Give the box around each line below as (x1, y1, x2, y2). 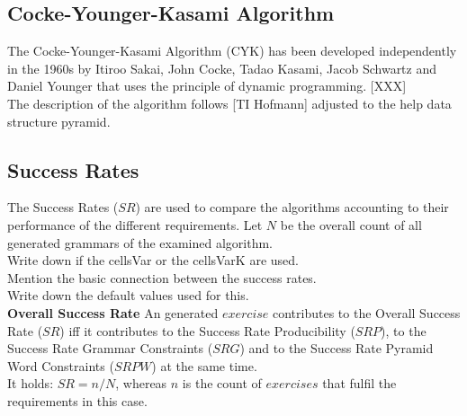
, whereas (115, 374, 167, 393)
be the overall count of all (280, 215, 422, 234)
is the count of (182, 374, 262, 393)
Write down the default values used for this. (7, 286, 249, 305)
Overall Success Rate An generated (7, 303, 219, 322)
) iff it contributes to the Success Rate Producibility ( (59, 321, 355, 340)
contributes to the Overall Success (272, 303, 461, 322)
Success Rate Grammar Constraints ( (7, 339, 213, 358)
